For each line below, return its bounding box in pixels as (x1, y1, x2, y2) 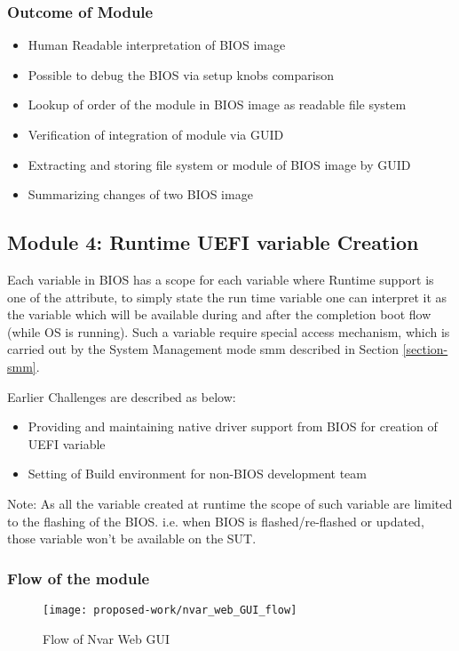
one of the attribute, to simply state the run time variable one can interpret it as (7, 287, 447, 306)
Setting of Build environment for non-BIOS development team (28, 464, 368, 483)
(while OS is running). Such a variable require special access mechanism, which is (7, 322, 450, 341)
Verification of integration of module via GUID (28, 125, 284, 143)
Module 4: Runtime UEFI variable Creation (7, 229, 419, 256)
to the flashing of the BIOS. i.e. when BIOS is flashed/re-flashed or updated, (7, 511, 424, 530)
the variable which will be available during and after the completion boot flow (7, 305, 431, 324)
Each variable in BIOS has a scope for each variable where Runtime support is (7, 269, 434, 288)
